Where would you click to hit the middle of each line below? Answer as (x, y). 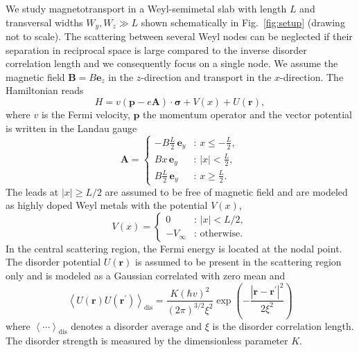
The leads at (32, 191)
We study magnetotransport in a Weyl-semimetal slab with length (146, 8)
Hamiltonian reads (45, 90)
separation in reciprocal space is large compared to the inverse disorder (156, 49)
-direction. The (312, 76)
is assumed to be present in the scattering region (238, 262)
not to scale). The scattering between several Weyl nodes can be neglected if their (179, 36)
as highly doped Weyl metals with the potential (107, 205)
